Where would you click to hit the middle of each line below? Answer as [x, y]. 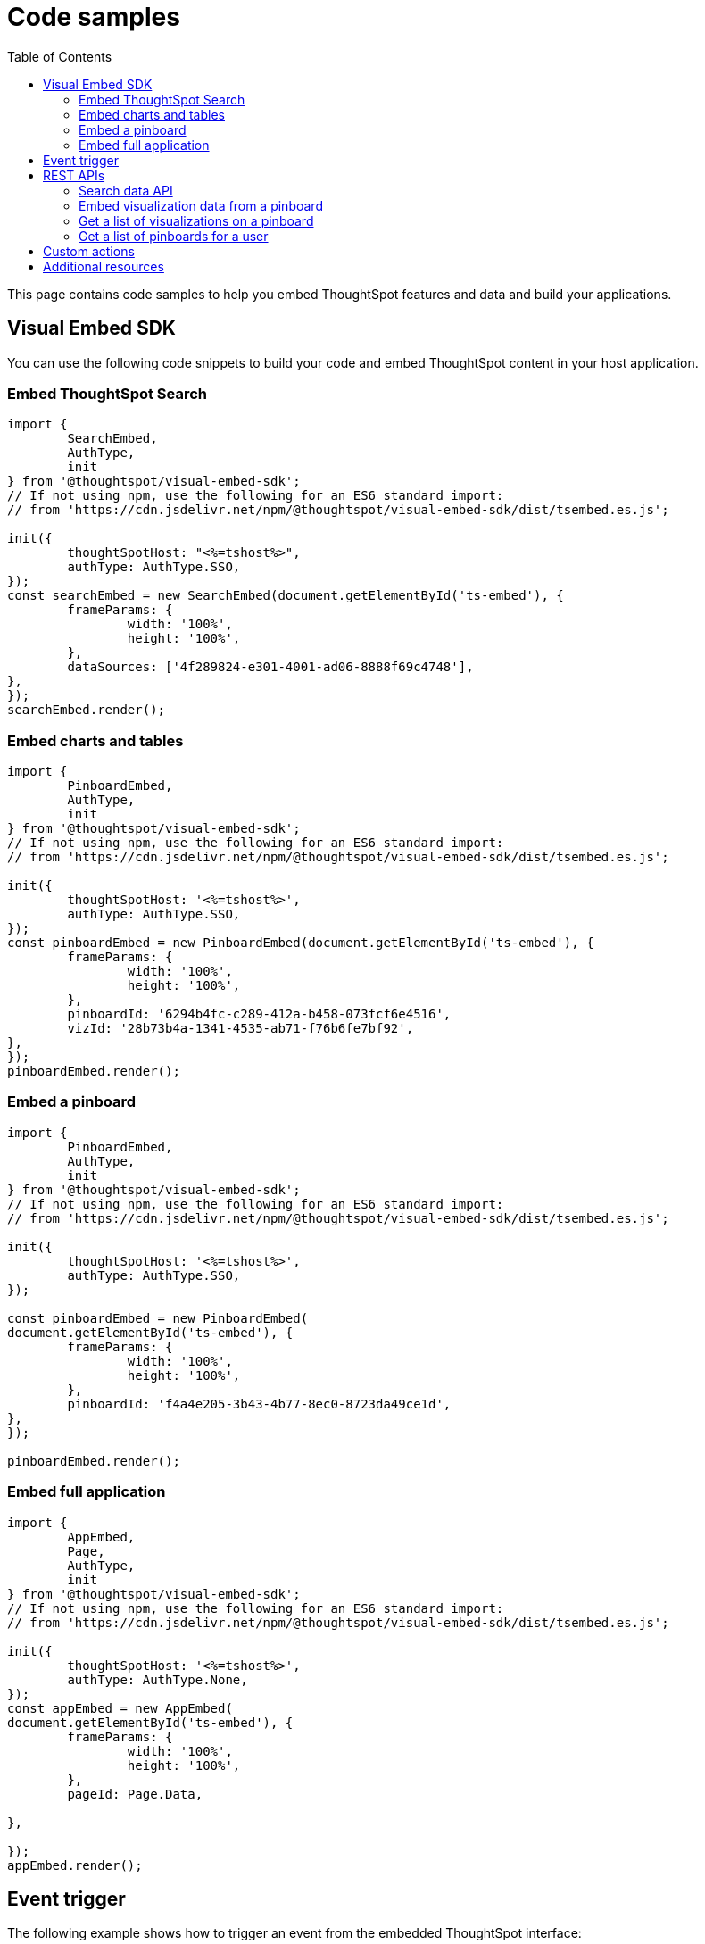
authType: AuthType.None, [158, 1679]
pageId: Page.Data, [135, 1794]
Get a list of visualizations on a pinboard [196, 220]
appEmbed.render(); [75, 1865]
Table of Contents [60, 56]
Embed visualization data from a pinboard [201, 205]
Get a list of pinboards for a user [174, 236]
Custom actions [89, 251]
